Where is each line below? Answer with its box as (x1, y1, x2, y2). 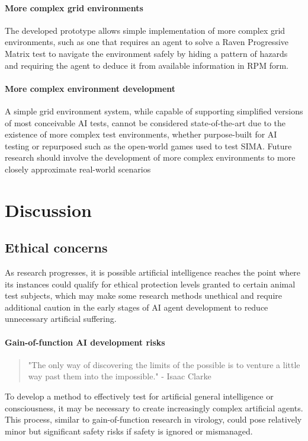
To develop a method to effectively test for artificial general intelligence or (5, 390, 274, 402)
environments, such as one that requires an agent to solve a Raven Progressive (5, 36, 289, 48)
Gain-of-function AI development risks (5, 335, 165, 348)
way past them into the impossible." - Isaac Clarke (28, 370, 211, 382)
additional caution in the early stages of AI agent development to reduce (5, 301, 268, 313)
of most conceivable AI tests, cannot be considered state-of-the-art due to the (5, 116, 286, 129)
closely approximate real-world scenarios (5, 162, 151, 175)
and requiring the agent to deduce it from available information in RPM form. (5, 59, 288, 71)
